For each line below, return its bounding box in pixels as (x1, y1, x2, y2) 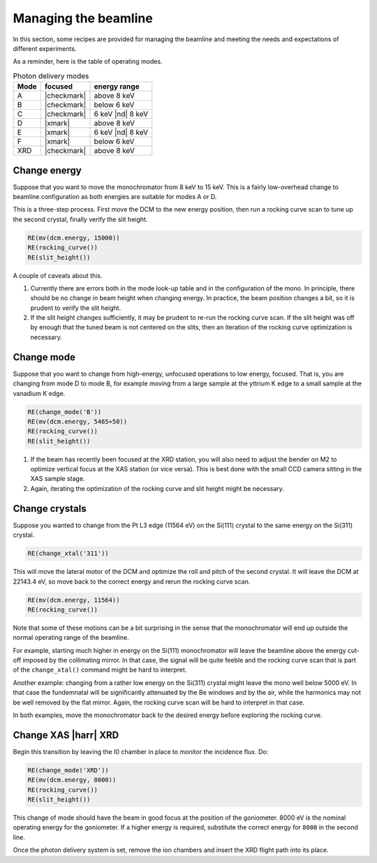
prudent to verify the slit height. (30, 304, 121, 312)
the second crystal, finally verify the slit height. (13, 215, 148, 223)
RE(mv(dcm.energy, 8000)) (27, 776, 117, 784)
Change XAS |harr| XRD (13, 729, 119, 741)
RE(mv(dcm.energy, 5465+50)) (27, 418, 128, 425)
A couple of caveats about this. (13, 271, 103, 279)
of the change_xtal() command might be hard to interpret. (13, 665, 187, 674)
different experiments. (13, 44, 77, 52)
